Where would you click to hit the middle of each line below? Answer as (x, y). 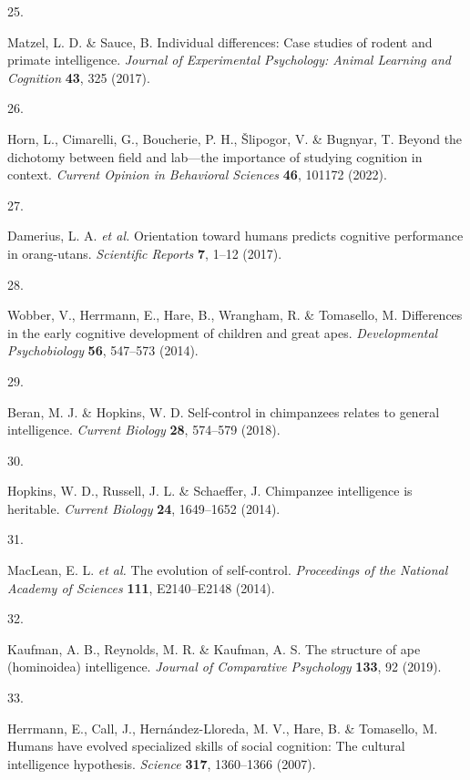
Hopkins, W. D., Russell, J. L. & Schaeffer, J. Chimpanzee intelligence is (210, 491)
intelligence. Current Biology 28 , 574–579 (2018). (144, 430)
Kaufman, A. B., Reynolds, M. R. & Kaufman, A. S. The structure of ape (214, 648)
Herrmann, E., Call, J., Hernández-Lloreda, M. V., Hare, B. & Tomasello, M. (223, 728)
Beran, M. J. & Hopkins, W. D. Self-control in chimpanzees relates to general (224, 411)
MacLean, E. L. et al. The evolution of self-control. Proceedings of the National (228, 570)
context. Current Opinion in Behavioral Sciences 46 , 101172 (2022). (197, 174)
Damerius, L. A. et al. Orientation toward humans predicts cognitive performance (235, 236)
